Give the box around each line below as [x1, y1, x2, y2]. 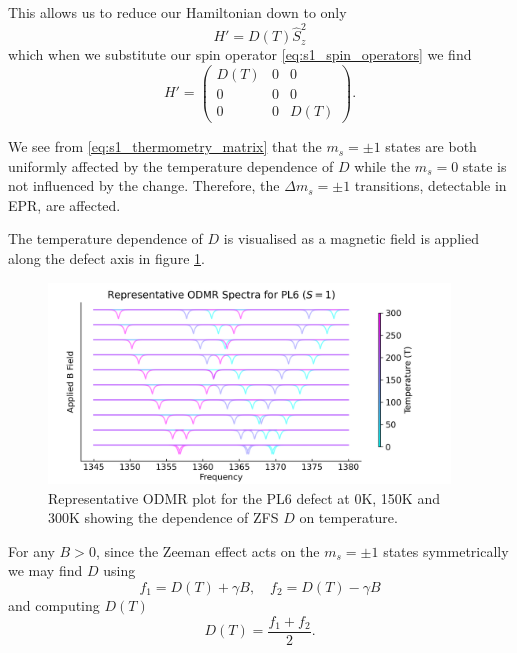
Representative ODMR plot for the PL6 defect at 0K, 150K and [48, 487, 440, 508]
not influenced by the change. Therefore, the [8, 175, 280, 196]
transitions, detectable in [354, 175, 507, 196]
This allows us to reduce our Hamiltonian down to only [8, 2, 347, 22]
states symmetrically [383, 540, 509, 561]
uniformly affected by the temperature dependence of [8, 155, 334, 176]
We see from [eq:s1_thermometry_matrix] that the [8, 136, 322, 157]
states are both [385, 136, 477, 157]
